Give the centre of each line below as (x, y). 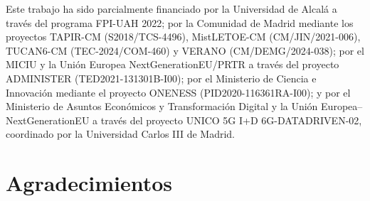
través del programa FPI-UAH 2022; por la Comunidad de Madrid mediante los (180, 22)
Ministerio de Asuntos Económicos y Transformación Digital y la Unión (162, 106)
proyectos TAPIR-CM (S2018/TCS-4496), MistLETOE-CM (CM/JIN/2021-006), (183, 37)
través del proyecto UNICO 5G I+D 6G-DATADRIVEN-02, (231, 120)
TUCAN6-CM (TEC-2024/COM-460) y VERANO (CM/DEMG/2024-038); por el (185, 50)
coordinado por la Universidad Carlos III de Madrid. (121, 134)
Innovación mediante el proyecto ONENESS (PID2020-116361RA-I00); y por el (178, 92)
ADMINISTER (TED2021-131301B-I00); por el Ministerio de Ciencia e (161, 78)
